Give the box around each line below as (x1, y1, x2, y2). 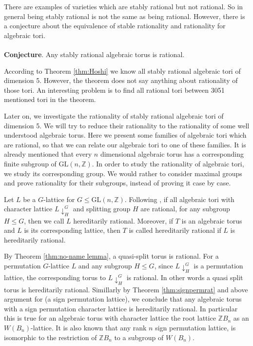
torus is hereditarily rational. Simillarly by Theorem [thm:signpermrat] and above (4, 284, 248, 294)
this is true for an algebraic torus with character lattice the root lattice (4, 313, 216, 323)
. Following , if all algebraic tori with (124, 194, 234, 204)
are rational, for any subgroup (140, 204, 230, 214)
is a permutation (194, 260, 243, 270)
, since (154, 260, 173, 270)
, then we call (24, 215, 64, 225)
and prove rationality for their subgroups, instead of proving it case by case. (4, 178, 231, 188)
